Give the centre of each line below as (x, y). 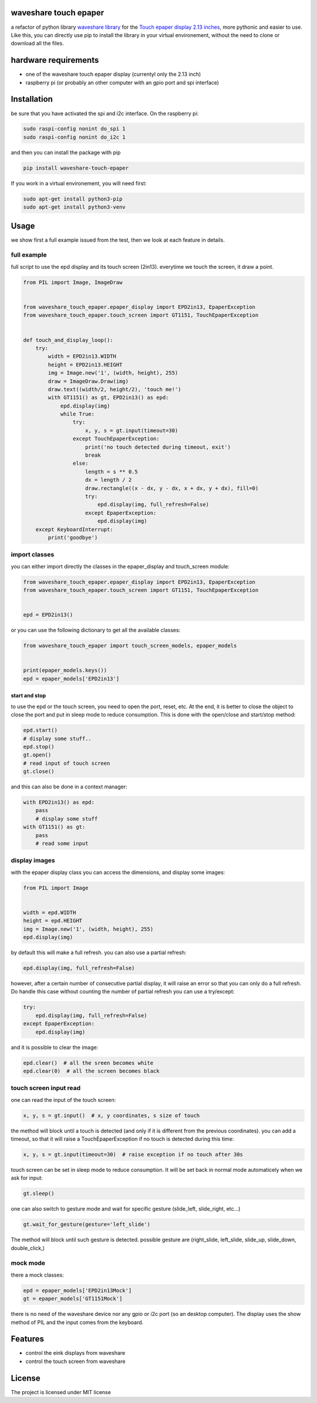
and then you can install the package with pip (66, 152)
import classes (33, 555)
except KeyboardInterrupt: (75, 529)
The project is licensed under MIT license (61, 1392)
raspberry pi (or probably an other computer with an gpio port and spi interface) (122, 82)
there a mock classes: (37, 1275)
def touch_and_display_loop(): (68, 340)
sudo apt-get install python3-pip (73, 199)
